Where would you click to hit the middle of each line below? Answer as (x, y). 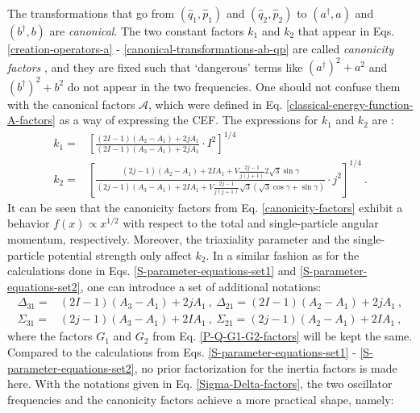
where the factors (50, 336)
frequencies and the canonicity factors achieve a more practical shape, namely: (201, 399)
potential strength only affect (120, 254)
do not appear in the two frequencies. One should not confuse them (234, 86)
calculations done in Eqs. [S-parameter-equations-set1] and (152, 271)
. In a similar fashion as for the (283, 254)
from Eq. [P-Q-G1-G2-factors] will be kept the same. (283, 336)
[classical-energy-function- (350, 104)
